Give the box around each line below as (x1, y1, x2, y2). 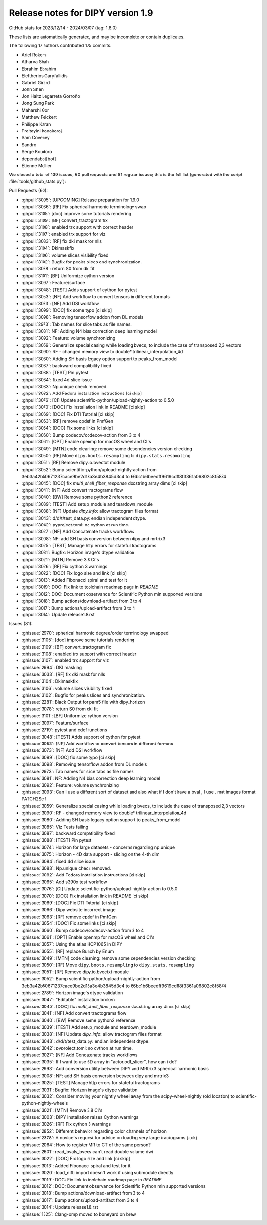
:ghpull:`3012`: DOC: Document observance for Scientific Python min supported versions (21, 591, 202, 597)
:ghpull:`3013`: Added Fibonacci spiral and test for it (21, 577, 127, 583)
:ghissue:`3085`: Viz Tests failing (21, 824, 89, 830)
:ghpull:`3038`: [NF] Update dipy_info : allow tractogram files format (21, 508, 158, 514)
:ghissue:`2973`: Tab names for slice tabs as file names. (21, 768, 135, 774)
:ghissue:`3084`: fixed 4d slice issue (21, 858, 96, 864)
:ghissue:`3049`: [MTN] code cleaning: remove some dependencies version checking (21, 955, 196, 961)
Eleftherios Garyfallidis (21, 72, 68, 79)
